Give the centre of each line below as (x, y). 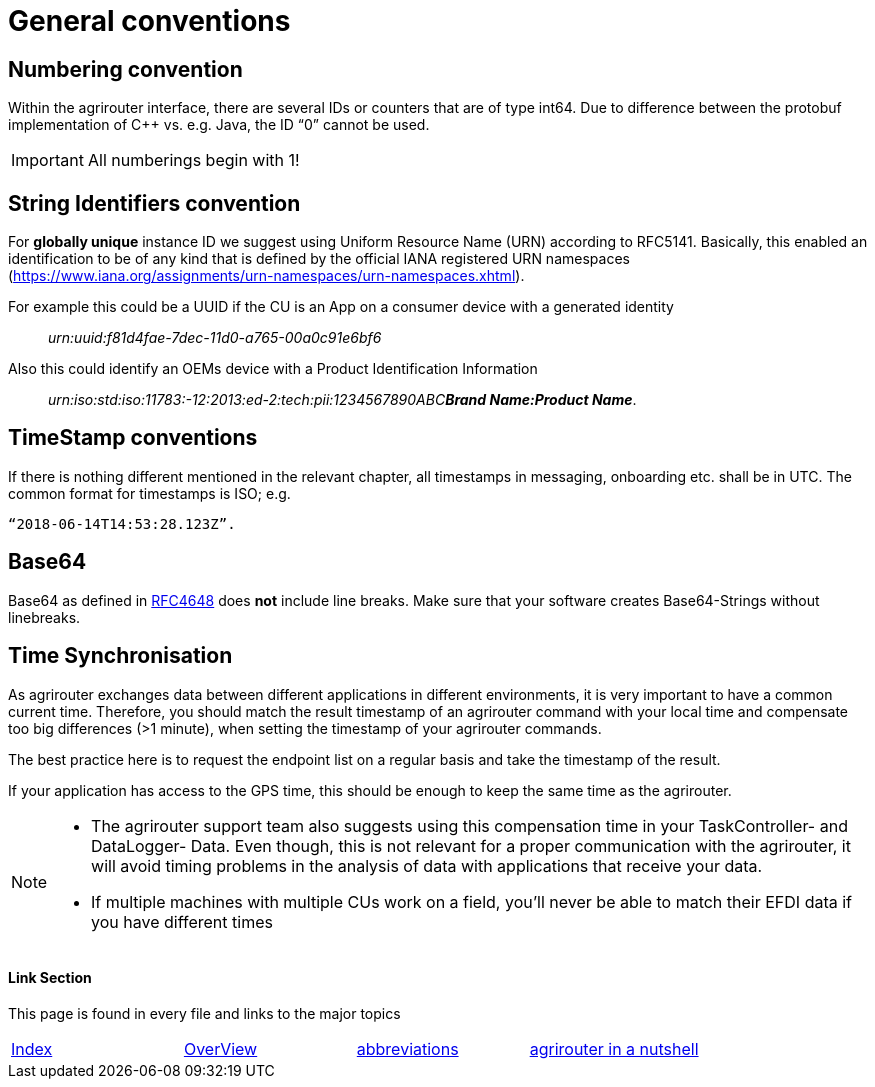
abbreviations (407, 1048)
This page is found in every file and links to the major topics (204, 1013)
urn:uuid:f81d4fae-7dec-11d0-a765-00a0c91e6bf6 (215, 338)
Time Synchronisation (120, 656)
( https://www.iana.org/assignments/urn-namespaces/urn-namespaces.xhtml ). (266, 276)
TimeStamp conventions (133, 438)
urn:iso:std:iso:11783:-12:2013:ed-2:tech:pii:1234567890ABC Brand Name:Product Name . (342, 400)
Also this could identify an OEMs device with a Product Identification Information (273, 369)
